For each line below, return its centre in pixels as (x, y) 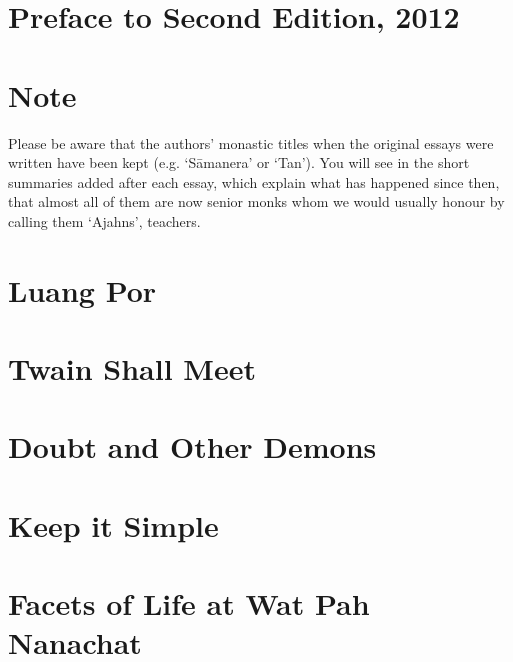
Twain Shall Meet (132, 368)
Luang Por (82, 289)
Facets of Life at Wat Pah (189, 603)
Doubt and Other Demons (192, 446)
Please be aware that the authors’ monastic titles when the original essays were (251, 142)
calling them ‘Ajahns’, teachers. (104, 220)
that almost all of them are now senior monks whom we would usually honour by (256, 201)
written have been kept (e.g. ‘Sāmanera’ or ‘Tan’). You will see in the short (239, 162)
